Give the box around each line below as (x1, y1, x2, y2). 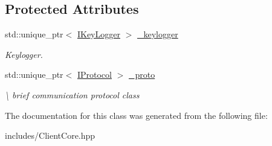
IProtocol (77, 68, 112, 81)
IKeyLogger (77, 28, 120, 40)
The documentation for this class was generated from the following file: (5, 109, 268, 121)
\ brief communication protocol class (5, 88, 140, 101)
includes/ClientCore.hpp (5, 129, 96, 142)
